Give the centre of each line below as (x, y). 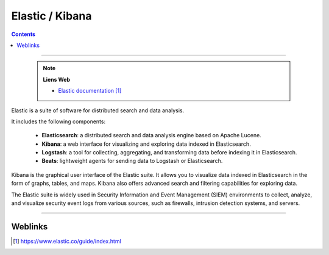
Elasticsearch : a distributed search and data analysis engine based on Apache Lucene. (151, 135)
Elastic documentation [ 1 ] (90, 91)
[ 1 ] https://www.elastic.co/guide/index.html (67, 241)
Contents (23, 34)
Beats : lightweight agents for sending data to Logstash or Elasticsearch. (132, 161)
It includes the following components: (58, 121)
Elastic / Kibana (51, 16)
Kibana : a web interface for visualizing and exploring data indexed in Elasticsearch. (146, 144)
